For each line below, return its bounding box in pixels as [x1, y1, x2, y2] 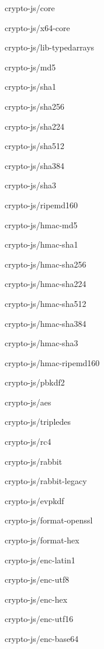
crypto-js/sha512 [5, 140, 65, 152]
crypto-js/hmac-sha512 [5, 297, 86, 309]
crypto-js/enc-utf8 [5, 573, 70, 586]
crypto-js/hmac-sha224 [5, 278, 86, 290]
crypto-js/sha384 [5, 159, 65, 171]
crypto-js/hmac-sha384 [5, 317, 86, 329]
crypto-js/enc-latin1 [5, 553, 75, 566]
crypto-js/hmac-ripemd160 [5, 356, 100, 369]
